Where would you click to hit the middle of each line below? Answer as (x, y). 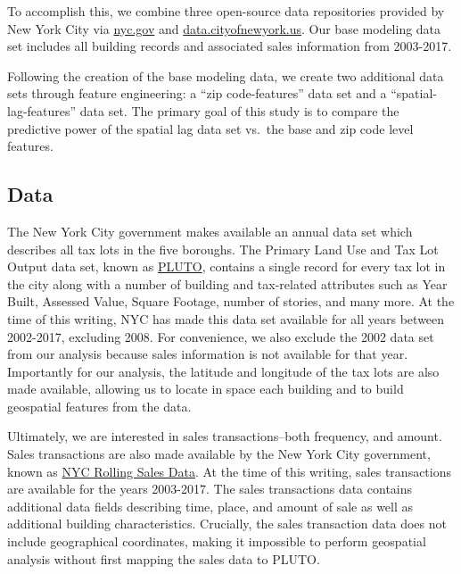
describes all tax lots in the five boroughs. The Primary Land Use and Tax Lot (223, 249)
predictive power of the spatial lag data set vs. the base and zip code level (210, 128)
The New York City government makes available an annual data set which (210, 231)
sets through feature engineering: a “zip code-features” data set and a (197, 93)
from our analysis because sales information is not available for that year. (208, 354)
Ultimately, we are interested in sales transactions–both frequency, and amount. (225, 436)
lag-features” (42, 110)
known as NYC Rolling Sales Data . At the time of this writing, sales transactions (230, 471)
